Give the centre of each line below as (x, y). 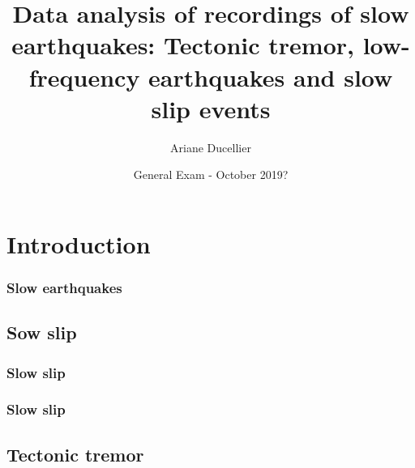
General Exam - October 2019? (211, 174)
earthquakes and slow (271, 77)
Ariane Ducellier (211, 147)
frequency (84, 77)
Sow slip (42, 332)
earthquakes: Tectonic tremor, (183, 45)
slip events (211, 108)
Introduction (79, 243)
